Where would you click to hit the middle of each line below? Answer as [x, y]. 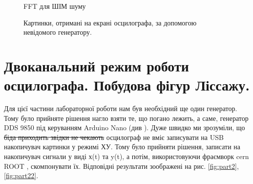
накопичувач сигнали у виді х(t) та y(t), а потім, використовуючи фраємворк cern [126, 156]
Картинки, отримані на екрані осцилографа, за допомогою [110, 22]
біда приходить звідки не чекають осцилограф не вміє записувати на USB [114, 137]
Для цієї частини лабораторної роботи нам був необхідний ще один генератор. [121, 108]
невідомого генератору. [58, 32]
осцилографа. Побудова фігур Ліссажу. [127, 85]
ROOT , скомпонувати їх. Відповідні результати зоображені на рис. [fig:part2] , [121, 166]
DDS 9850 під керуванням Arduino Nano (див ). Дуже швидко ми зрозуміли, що [125, 127]
